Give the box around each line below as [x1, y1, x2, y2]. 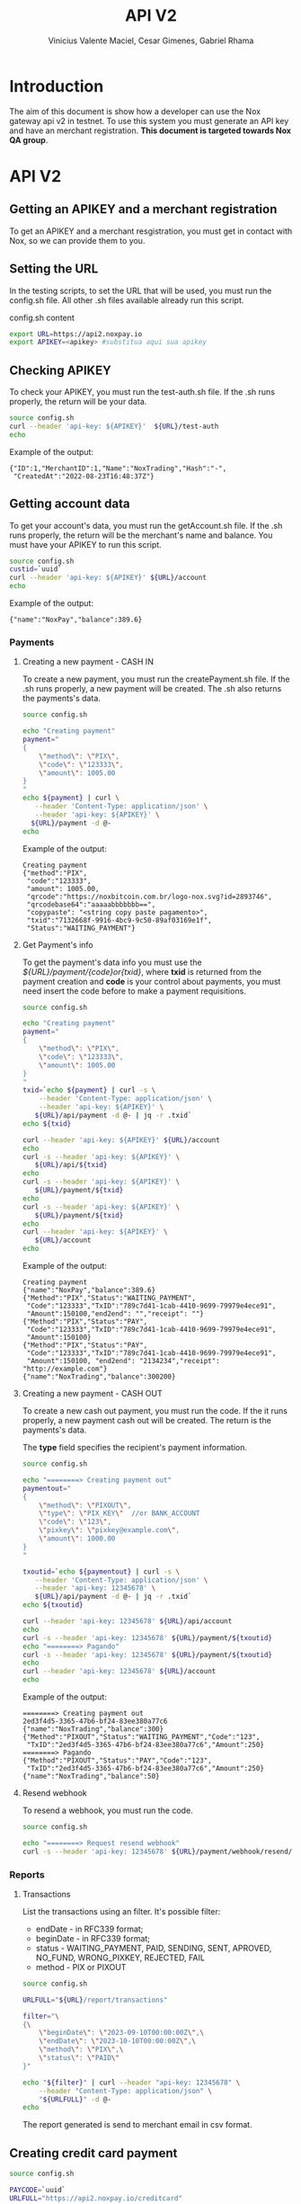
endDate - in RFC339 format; [35, 1923, 144, 1934]
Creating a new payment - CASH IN [22, 656, 155, 667]
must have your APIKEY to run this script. [9, 539, 162, 549]
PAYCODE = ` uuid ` [9, 2186, 66, 2195]
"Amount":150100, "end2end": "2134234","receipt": [26, 1357, 220, 1366]
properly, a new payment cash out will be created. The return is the [22, 1415, 271, 1426]
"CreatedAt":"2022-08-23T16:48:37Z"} [13, 471, 155, 481]
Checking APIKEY [9, 362, 112, 378]
